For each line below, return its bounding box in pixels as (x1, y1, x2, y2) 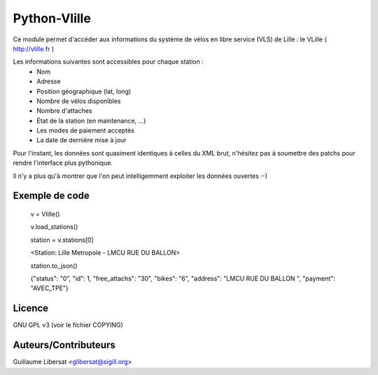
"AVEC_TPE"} (30, 284, 69, 292)
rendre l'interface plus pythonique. (13, 158, 113, 168)
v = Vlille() (30, 210, 60, 219)
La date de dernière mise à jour (36, 136, 127, 144)
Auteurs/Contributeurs (13, 339, 115, 351)
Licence (13, 302, 49, 315)
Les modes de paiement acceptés (36, 126, 134, 135)
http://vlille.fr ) (13, 44, 55, 53)
